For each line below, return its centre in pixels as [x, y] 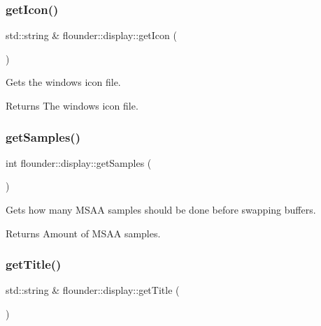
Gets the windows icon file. [63, 82]
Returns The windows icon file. [72, 105]
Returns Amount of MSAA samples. [83, 233]
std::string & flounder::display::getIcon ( [91, 35]
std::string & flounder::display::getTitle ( [93, 290]
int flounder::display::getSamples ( [79, 162]
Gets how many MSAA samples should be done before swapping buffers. [161, 209]
